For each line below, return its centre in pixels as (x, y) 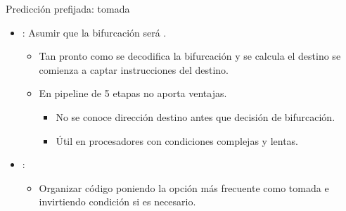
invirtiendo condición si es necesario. (117, 202)
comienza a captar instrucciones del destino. (134, 69)
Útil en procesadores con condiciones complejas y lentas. (177, 140)
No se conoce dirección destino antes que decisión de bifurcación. (196, 116)
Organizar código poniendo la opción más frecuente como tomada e (184, 187)
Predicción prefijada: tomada (68, 8)
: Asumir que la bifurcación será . (94, 32)
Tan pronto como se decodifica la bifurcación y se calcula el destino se (190, 56)
